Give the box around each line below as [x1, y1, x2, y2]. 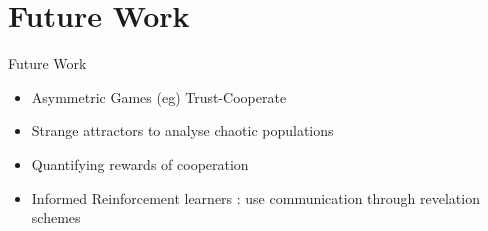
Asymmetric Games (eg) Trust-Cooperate [31, 86, 287, 107]
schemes [31, 207, 81, 228]
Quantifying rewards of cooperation [31, 153, 249, 174]
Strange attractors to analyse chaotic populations [31, 120, 334, 141]
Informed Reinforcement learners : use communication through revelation [31, 187, 480, 208]
